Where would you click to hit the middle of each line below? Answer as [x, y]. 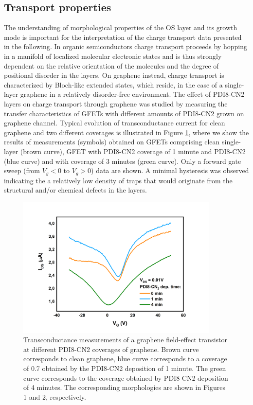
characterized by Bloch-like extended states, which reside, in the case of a [113, 84]
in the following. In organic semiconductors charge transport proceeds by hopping [126, 46]
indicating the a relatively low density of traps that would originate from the [118, 180]
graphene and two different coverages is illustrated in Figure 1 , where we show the [126, 132]
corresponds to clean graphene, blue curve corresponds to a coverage [125, 359]
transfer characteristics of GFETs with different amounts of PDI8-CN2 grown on [124, 113]
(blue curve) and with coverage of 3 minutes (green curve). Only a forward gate [123, 161]
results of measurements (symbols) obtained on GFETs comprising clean [112, 142]
